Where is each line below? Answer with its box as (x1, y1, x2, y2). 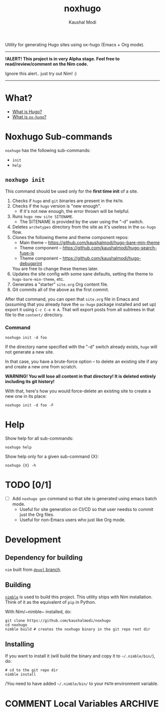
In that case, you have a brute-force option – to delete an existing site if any (5, 358, 158, 364)
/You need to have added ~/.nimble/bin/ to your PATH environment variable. (5, 681, 159, 686)
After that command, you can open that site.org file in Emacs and (5, 296, 139, 302)
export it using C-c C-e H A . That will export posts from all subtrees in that (5, 306, 155, 312)
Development (5, 534, 61, 545)
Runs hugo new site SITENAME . (12, 213, 74, 219)
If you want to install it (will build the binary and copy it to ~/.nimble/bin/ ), (5, 653, 156, 659)
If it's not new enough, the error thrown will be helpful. (19, 208, 130, 214)
